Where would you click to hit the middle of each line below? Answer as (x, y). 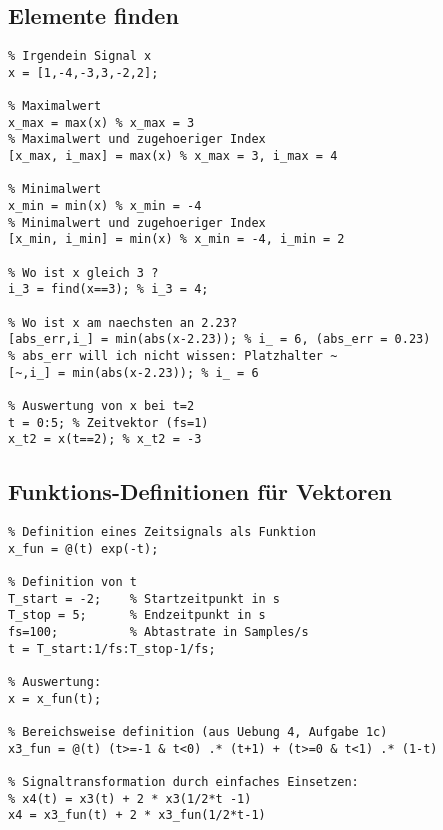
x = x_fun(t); (55, 698)
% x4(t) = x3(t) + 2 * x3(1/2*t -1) (130, 798)
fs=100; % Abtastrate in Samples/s (158, 632)
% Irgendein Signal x (80, 56)
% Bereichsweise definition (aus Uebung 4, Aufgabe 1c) (198, 732)
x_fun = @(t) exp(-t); (83, 548)
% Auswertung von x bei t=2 (101, 405)
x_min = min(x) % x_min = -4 (105, 206)
